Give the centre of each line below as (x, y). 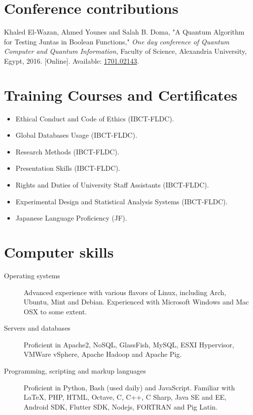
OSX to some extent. (55, 311)
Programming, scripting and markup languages (75, 371)
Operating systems (32, 275)
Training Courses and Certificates (121, 94)
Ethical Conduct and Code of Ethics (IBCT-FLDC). (95, 118)
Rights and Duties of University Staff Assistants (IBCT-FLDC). (112, 185)
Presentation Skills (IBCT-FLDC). (68, 168)
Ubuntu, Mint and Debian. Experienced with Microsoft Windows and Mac (136, 302)
